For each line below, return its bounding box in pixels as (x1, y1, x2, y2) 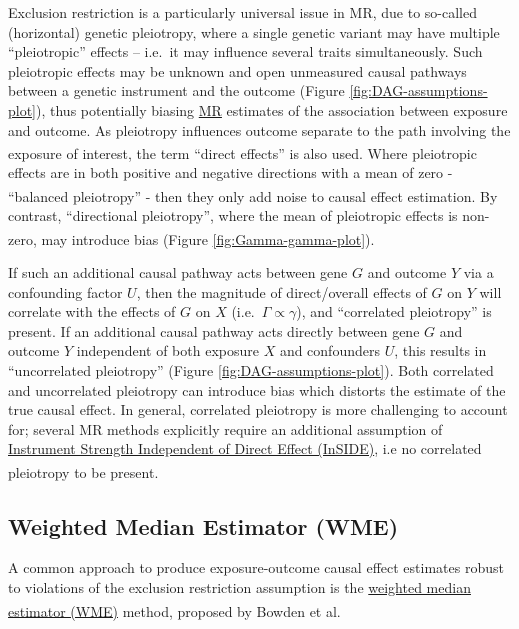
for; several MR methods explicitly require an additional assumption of (8, 418, 443, 439)
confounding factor (8, 281, 123, 302)
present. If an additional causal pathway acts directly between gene (8, 320, 420, 341)
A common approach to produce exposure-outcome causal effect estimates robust (8, 557, 504, 578)
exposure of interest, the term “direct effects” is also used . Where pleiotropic (8, 142, 477, 163)
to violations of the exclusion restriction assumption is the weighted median (8, 577, 471, 598)
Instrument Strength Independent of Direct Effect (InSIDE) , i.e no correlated (8, 438, 482, 459)
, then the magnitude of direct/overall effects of (136, 281, 427, 302)
